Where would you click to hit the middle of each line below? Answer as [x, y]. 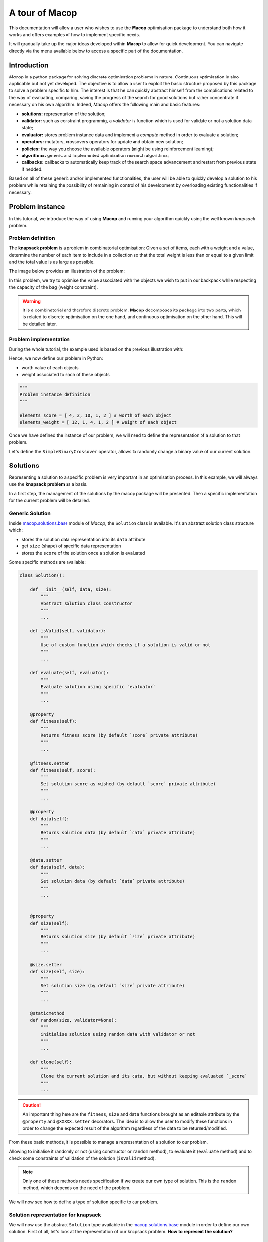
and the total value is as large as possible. [52, 262]
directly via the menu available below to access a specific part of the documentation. [96, 51]
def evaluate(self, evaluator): [69, 673]
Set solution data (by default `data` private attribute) [112, 881]
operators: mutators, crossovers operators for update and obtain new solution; [102, 142]
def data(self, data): [58, 867]
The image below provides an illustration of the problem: [67, 271]
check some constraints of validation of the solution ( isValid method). [83, 1158]
